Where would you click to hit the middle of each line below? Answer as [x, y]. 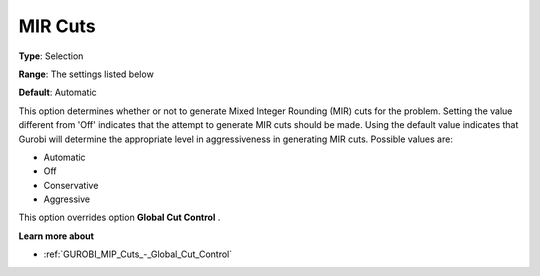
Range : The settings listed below [86, 74]
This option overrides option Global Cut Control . [119, 217]
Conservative [71, 185]
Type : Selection [51, 56]
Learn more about [56, 236]
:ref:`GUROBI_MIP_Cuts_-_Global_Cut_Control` [138, 254]
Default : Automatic [57, 92]
